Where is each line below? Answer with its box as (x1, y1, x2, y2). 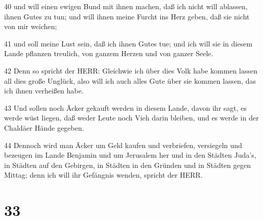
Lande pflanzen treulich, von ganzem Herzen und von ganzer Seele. (4, 48, 213, 59)
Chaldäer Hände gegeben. (4, 122, 84, 133)
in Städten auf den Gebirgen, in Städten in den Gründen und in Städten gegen (4, 159, 251, 170)
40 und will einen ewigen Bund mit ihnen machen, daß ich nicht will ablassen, (4, 1, 248, 11)
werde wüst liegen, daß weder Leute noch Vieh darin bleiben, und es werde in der (4, 112, 259, 123)
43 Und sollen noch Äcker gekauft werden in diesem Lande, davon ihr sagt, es (4, 102, 247, 113)
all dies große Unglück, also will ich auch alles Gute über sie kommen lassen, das (4, 75, 256, 86)
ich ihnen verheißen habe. (4, 85, 84, 96)
